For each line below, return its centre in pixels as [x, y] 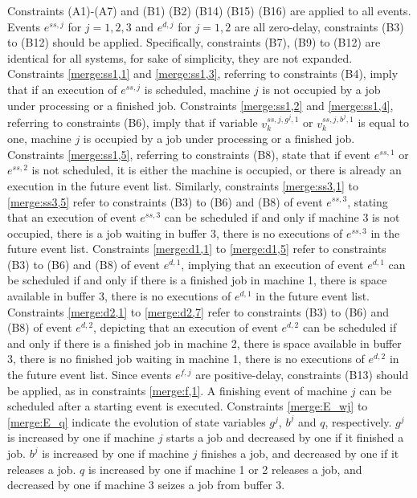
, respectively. [358, 421]
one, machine [39, 139]
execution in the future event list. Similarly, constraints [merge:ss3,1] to [183, 185]
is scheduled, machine [197, 89]
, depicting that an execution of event [186, 327]
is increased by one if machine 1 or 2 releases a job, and [225, 469]
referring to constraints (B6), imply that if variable [133, 122]
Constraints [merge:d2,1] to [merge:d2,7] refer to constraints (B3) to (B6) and [198, 311]
